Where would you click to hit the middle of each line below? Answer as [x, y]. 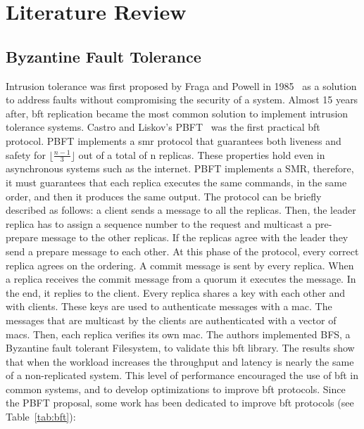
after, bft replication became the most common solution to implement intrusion [177, 113]
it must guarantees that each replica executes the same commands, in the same [176, 182]
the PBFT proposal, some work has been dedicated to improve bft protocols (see [180, 403]
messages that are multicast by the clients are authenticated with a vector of [171, 320]
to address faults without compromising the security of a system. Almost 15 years [182, 100]
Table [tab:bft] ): [41, 417]
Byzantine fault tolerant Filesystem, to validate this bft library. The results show [180, 348]
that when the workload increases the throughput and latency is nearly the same [180, 361]
